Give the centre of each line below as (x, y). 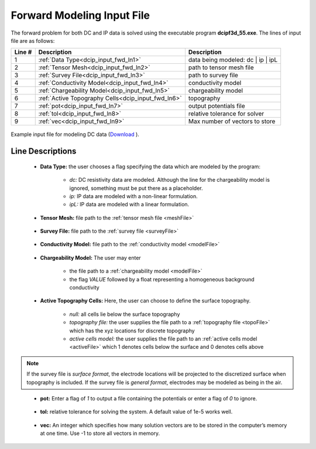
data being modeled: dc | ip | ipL (233, 60)
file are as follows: (33, 40)
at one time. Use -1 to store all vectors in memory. (100, 433)
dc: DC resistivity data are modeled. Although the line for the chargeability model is (170, 180)
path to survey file (213, 75)
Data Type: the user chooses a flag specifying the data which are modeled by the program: (150, 166)
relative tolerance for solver (226, 114)
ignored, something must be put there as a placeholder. (136, 188)
